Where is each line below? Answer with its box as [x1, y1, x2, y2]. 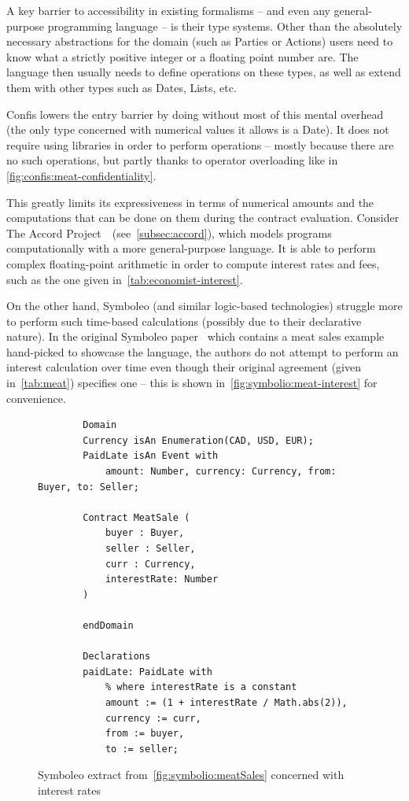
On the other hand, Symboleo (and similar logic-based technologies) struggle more [6, 297, 403, 314]
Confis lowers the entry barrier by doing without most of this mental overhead [6, 105, 384, 122]
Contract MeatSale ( [83, 511, 190, 523]
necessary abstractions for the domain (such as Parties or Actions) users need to [6, 33, 393, 50]
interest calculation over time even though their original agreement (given [6, 359, 361, 375]
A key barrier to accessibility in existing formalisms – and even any [6, 2, 330, 18]
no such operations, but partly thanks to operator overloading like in [6, 152, 338, 168]
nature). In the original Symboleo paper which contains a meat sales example [6, 328, 385, 345]
